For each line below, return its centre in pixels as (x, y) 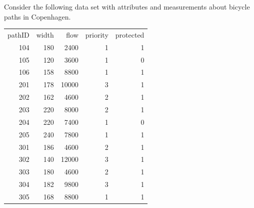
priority (97, 34)
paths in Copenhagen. (37, 16)
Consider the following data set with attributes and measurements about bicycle (127, 7)
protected (130, 34)
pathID (18, 34)
